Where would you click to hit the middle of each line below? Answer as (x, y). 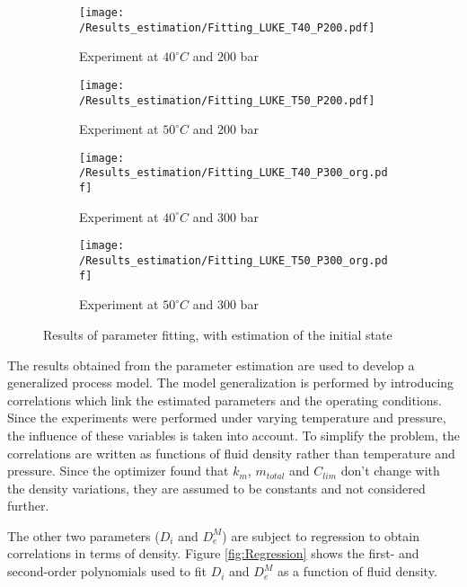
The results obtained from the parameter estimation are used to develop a (211, 365)
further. (28, 506)
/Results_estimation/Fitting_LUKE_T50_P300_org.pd (233, 261)
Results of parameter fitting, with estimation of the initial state (218, 334)
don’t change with (390, 471)
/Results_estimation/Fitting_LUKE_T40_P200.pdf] (227, 27)
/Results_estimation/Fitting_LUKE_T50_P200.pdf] (227, 100)
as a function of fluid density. (357, 571)
